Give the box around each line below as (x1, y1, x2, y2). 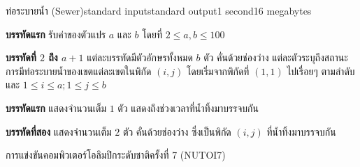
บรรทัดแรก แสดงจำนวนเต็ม (6, 100, 107, 115)
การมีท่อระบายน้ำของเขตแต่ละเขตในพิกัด (6, 63, 152, 78)
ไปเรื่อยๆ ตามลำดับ (287, 63, 355, 78)
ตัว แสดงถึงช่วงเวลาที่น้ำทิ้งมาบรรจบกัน (117, 100, 259, 115)
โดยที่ (142, 26, 162, 41)
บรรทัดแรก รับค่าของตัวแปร (6, 26, 106, 41)
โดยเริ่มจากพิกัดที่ (186, 63, 250, 78)
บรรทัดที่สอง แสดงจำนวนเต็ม (6, 124, 112, 138)
